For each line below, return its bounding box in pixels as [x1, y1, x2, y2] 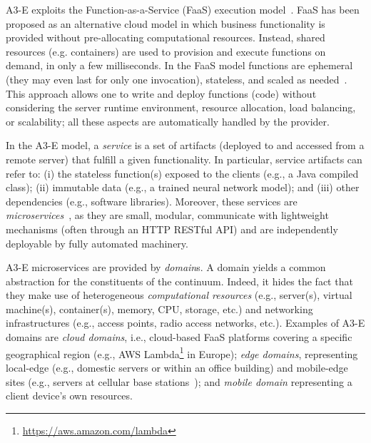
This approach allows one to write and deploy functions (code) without [6, 86, 317, 101]
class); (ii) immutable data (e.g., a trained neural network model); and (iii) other [6, 180, 360, 195]
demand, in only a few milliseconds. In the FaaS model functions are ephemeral [6, 58, 353, 73]
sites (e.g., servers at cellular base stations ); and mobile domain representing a [6, 374, 352, 389]
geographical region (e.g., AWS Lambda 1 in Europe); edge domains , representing [6, 344, 358, 361]
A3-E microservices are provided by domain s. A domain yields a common [6, 260, 326, 275]
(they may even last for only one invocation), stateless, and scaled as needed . [6, 71, 347, 86]
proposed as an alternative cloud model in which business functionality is [6, 16, 325, 31]
